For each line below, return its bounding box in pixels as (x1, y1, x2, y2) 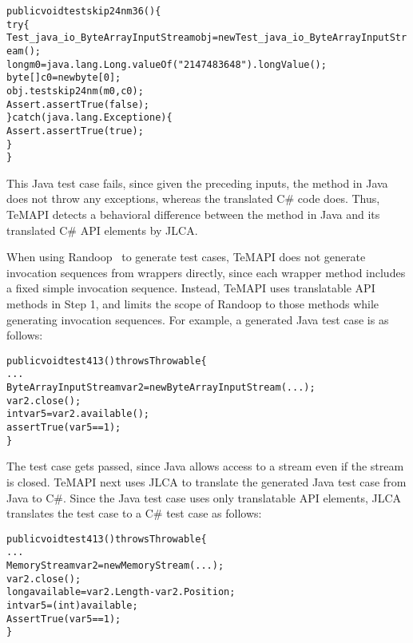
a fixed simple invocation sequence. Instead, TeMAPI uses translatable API (6, 280, 375, 296)
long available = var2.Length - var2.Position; (6, 586, 236, 598)
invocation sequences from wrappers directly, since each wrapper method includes (6, 264, 406, 280)
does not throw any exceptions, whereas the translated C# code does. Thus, (6, 190, 380, 207)
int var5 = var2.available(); (6, 408, 149, 420)
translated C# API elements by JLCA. (6, 221, 198, 238)
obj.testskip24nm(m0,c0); (6, 85, 144, 97)
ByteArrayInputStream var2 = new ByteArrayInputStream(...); (6, 382, 316, 394)
